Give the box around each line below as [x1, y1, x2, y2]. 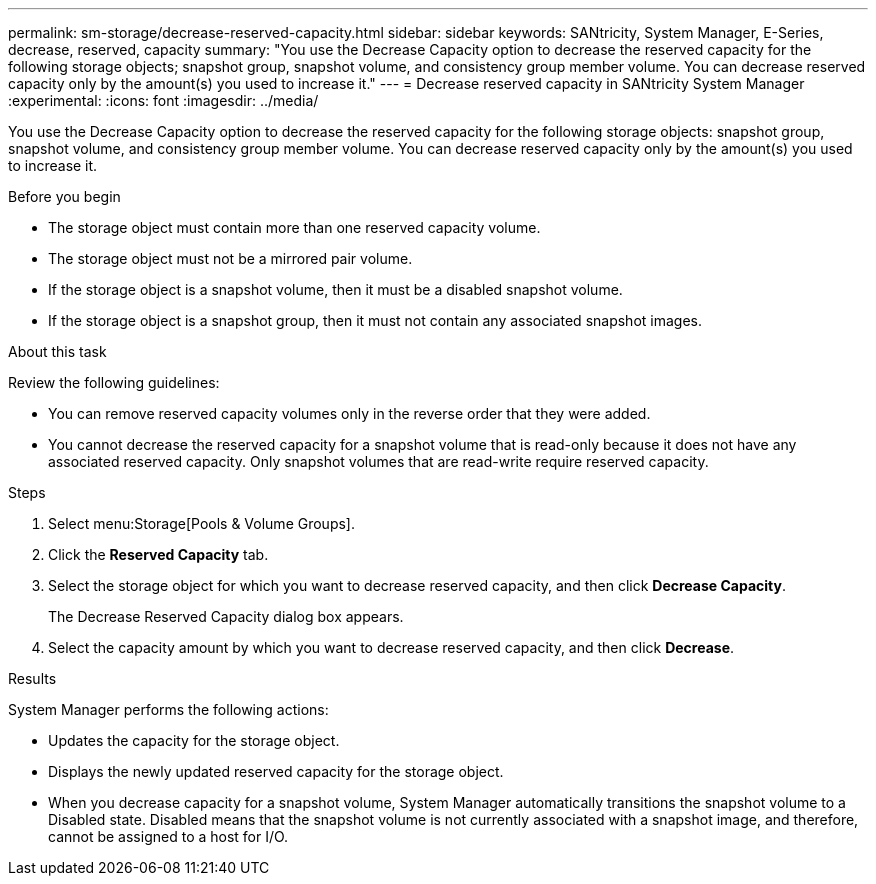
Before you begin [8, 188, 121, 205]
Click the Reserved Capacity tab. [48, 546, 269, 563]
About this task [8, 343, 107, 360]
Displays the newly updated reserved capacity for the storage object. [48, 763, 504, 780]
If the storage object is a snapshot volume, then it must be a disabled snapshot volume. [48, 281, 623, 298]
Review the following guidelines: [8, 374, 220, 391]
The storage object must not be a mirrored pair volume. [48, 250, 413, 267]
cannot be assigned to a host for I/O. [48, 828, 289, 845]
